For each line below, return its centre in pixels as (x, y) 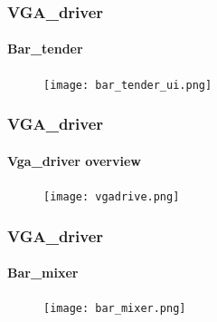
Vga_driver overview (74, 160)
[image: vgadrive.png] (112, 196)
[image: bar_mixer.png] (115, 309)
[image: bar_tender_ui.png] (128, 85)
